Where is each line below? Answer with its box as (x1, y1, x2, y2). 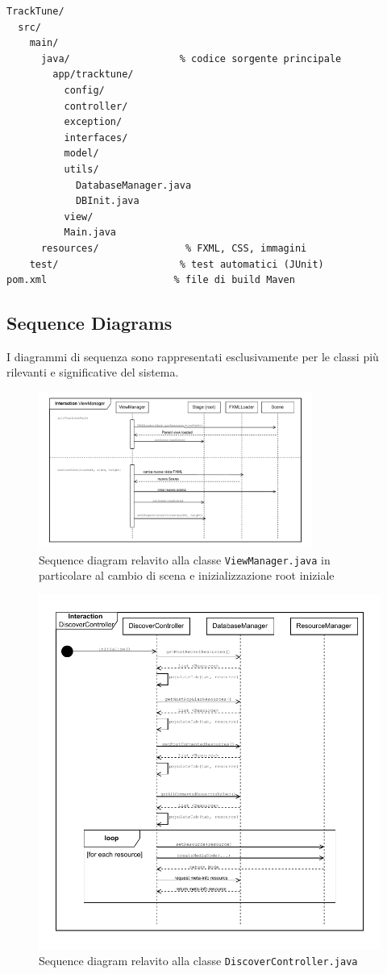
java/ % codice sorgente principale (40, 52, 342, 65)
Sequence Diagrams (6, 310, 173, 335)
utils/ (64, 163, 99, 175)
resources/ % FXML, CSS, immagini (40, 242, 307, 254)
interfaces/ (64, 131, 128, 144)
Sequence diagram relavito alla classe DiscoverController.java (39, 951, 358, 968)
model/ (64, 148, 99, 160)
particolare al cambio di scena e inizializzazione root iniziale (39, 567, 335, 584)
